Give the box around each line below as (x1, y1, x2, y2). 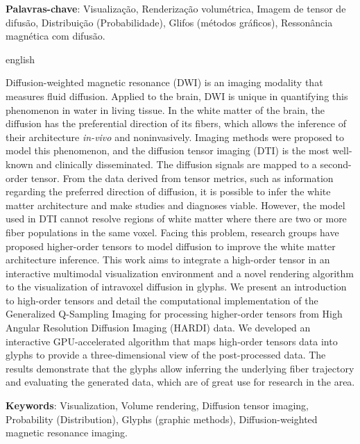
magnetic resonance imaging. (6, 425, 128, 440)
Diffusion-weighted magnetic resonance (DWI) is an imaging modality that (6, 75, 323, 90)
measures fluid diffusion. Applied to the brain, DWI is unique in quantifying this (6, 88, 348, 103)
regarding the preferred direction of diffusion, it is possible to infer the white (6, 184, 331, 199)
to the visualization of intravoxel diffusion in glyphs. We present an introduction (6, 279, 347, 294)
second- (320, 156, 352, 171)
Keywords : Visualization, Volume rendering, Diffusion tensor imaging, (6, 398, 309, 413)
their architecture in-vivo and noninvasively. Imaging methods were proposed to (6, 129, 345, 144)
